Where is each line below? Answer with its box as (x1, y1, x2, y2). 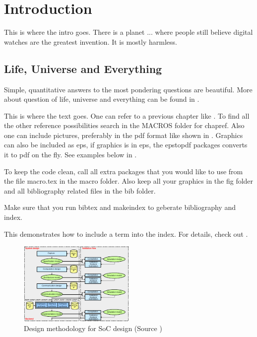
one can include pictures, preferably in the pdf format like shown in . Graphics (4, 130, 243, 140)
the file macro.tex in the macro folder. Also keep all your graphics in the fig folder (4, 176, 254, 186)
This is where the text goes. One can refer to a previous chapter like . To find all (4, 110, 250, 121)
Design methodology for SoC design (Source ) (24, 323, 162, 334)
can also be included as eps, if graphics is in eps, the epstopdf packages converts (4, 139, 248, 150)
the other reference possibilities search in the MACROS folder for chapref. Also (4, 120, 245, 131)
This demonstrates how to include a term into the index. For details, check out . (4, 228, 248, 239)
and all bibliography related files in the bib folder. (4, 185, 156, 196)
